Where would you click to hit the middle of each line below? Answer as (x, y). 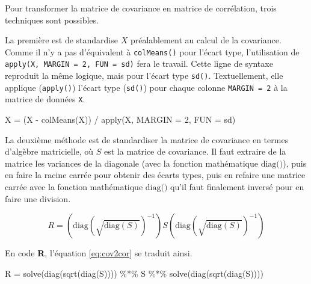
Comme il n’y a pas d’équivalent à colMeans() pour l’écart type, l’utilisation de (152, 51)
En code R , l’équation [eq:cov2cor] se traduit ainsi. (99, 253)
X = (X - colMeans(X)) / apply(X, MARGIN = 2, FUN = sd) (120, 119)
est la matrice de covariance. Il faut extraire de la (195, 151)
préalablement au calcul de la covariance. (206, 40)
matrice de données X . (45, 99)
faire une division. (38, 198)
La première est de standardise (61, 40)
